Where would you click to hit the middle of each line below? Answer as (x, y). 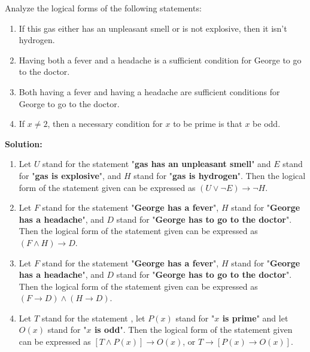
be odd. (267, 124)
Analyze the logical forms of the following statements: (103, 8)
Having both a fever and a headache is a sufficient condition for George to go (160, 60)
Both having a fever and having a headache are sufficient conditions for (149, 91)
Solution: (24, 143)
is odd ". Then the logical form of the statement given (193, 330)
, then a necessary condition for (105, 124)
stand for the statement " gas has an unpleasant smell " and (157, 164)
